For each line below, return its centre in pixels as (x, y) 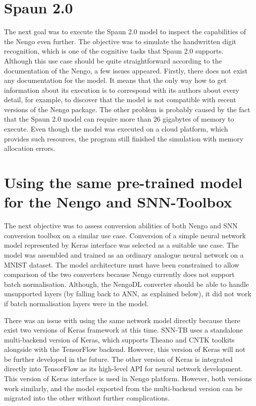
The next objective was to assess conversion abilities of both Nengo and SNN (121, 226)
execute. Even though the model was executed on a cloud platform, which (116, 129)
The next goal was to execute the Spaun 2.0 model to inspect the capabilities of (125, 32)
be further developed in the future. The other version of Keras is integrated (118, 359)
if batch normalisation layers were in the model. (77, 303)
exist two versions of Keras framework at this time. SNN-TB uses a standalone (124, 330)
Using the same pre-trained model (123, 182)
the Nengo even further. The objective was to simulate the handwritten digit (120, 41)
